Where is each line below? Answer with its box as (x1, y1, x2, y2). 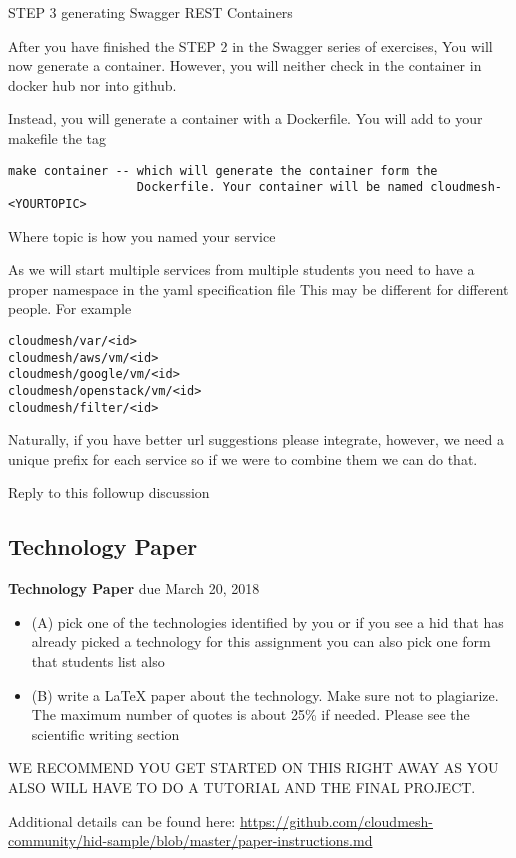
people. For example (8, 298, 132, 319)
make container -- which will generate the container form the (8, 163, 438, 178)
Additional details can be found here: (8, 810, 236, 831)
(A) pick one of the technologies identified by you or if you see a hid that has (31, 611, 504, 632)
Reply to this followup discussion (8, 482, 210, 503)
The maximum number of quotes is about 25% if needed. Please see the (31, 704, 470, 725)
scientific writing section (31, 723, 180, 744)
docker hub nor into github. (8, 74, 177, 95)
